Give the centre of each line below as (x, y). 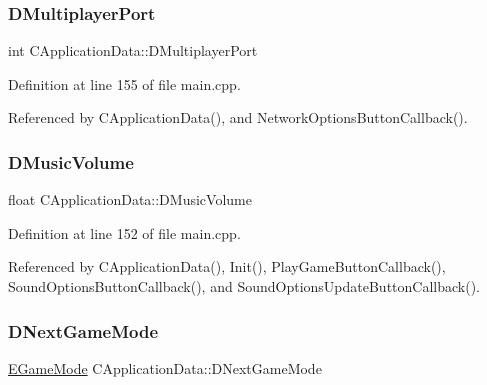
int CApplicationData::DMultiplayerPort (133, 50)
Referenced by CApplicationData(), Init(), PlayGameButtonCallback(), (227, 266)
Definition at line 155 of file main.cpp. (124, 83)
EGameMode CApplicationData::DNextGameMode (165, 367)
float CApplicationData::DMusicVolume (130, 199)
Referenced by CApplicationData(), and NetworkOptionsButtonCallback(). (238, 117)
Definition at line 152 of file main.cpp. (124, 232)
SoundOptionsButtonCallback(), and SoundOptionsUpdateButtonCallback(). (244, 286)
